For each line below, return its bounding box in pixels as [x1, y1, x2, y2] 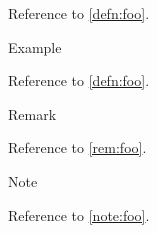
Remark [8, 103, 57, 124]
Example [8, 36, 62, 57]
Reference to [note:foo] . [8, 204, 150, 225]
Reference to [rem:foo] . [8, 137, 147, 158]
